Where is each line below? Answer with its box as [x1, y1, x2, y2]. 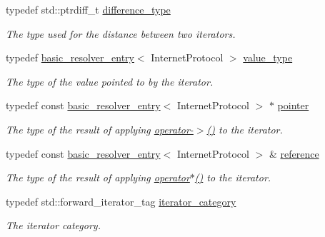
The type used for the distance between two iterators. [6, 26, 236, 41]
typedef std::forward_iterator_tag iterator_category [6, 193, 236, 208]
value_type [243, 50, 293, 65]
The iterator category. [6, 218, 101, 233]
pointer [277, 98, 309, 113]
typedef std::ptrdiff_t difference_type [6, 2, 171, 16]
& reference [269, 146, 319, 161]
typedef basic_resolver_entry [6, 50, 134, 65]
